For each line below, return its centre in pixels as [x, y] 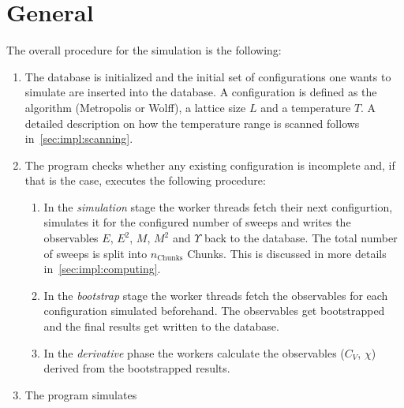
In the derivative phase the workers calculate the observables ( [194, 352]
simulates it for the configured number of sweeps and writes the [197, 222]
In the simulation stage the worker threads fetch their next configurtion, [218, 206]
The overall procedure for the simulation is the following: [144, 50]
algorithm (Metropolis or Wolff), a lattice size [135, 107]
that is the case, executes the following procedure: [145, 180]
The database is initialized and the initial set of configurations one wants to [208, 76]
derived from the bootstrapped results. [137, 368]
